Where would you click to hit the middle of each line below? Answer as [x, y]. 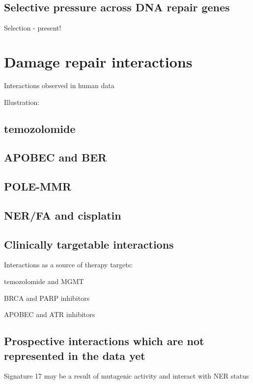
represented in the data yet [75, 355]
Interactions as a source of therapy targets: [69, 265]
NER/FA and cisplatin [63, 215]
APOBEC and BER [56, 157]
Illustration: [22, 102]
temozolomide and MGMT [44, 281]
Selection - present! [33, 28]
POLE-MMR [38, 186]
